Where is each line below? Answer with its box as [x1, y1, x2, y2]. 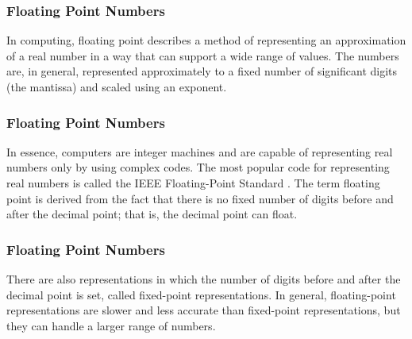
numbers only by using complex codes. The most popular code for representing [6, 159, 390, 175]
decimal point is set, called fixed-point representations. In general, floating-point [6, 286, 396, 302]
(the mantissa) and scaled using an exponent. [6, 79, 227, 94]
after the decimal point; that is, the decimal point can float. [6, 206, 298, 222]
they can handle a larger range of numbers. [6, 317, 216, 333]
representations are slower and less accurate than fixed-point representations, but [6, 302, 401, 318]
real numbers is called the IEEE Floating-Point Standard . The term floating [6, 175, 380, 191]
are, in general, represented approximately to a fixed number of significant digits [6, 63, 398, 79]
